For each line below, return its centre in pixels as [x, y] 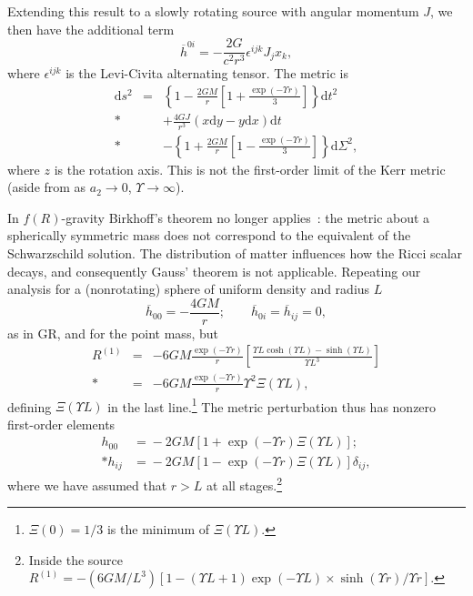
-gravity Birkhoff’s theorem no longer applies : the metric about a [246, 217]
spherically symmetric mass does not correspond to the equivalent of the [209, 235]
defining [30, 406]
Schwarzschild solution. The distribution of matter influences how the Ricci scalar [235, 253]
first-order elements [61, 424]
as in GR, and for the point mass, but [113, 333]
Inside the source [76, 559]
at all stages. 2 [245, 483]
